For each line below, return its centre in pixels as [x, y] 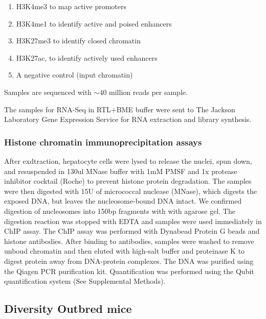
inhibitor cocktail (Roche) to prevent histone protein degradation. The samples [128, 181]
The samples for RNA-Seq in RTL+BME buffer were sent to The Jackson [120, 109]
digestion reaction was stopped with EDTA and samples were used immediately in [133, 221]
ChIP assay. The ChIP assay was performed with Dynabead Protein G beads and [132, 231]
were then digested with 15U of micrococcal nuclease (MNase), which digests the [130, 191]
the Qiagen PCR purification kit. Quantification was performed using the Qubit [129, 271]
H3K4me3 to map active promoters [71, 6]
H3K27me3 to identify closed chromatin [78, 41]
